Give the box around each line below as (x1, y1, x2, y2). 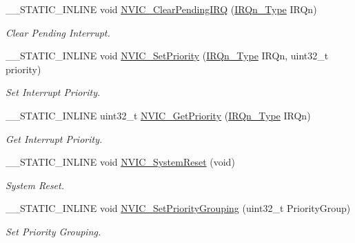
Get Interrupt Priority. (6, 131, 103, 146)
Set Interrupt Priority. (6, 85, 101, 99)
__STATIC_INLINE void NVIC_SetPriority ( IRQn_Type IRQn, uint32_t (6, 48, 329, 63)
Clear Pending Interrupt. (6, 25, 110, 39)
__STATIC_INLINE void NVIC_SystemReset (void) (6, 155, 235, 169)
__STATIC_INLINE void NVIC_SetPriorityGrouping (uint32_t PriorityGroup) (6, 201, 351, 215)
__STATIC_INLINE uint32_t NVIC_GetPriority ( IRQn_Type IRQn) (6, 108, 311, 122)
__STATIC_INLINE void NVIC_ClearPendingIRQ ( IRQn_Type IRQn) (6, 2, 317, 16)
